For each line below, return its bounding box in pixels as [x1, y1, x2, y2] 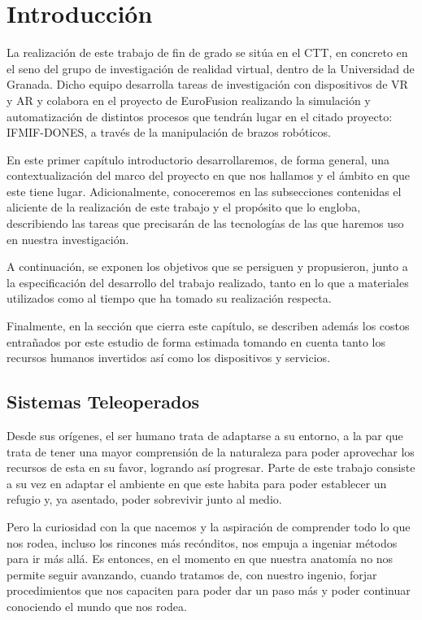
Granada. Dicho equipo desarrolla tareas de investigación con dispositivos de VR [7, 76, 408, 93]
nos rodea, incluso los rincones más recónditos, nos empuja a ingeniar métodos [7, 534, 398, 551]
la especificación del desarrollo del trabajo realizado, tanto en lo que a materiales [7, 273, 409, 290]
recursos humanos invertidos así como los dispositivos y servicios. [7, 349, 331, 366]
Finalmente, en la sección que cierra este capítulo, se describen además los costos [7, 317, 410, 334]
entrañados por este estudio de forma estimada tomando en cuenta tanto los [7, 333, 385, 350]
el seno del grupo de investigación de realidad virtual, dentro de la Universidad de [7, 59, 415, 76]
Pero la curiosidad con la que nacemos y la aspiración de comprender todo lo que [7, 517, 411, 535]
